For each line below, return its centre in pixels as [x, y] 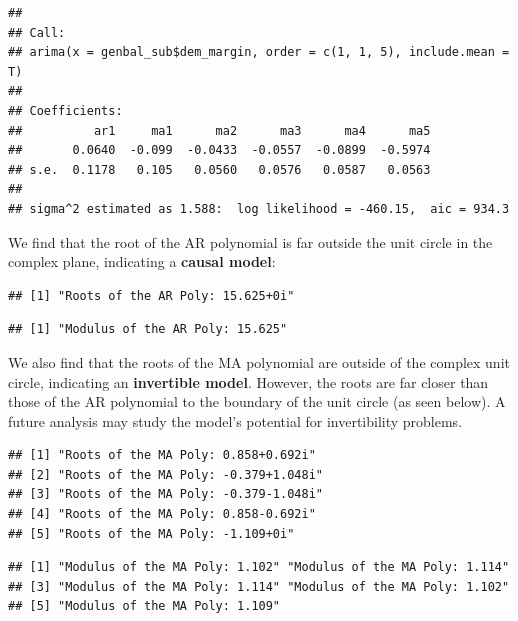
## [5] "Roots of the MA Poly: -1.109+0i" [151, 533]
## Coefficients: [65, 110]
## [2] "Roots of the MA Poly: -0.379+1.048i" [165, 474]
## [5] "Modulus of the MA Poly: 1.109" [144, 606]
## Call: [37, 32]
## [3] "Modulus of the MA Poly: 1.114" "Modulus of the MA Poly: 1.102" [259, 586]
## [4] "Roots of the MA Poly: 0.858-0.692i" [162, 514]
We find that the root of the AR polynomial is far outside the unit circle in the [250, 241]
